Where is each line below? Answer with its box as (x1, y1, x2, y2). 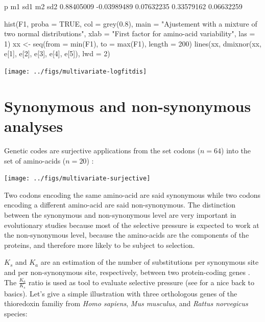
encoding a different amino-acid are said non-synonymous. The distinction (4, 199, 236, 210)
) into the (221, 145, 251, 155)
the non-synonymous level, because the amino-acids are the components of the (4, 229, 249, 240)
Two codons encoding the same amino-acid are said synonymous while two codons (4, 189, 261, 200)
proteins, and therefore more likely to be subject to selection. (4, 239, 195, 250)
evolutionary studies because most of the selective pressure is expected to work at (4, 219, 259, 230)
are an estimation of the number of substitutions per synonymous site (40, 257, 259, 267)
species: (4, 308, 28, 318)
